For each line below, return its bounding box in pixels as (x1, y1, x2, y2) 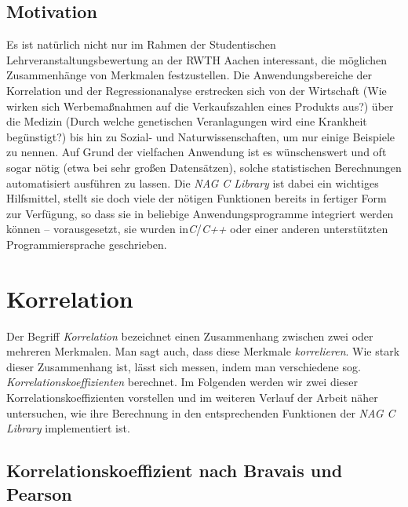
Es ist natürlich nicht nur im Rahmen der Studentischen (6, 36, 276, 53)
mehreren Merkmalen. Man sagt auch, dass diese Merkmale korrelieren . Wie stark (6, 343, 400, 359)
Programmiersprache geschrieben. (6, 235, 167, 252)
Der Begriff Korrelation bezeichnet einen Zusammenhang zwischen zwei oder (6, 327, 373, 344)
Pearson (6, 481, 72, 505)
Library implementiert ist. (6, 420, 130, 436)
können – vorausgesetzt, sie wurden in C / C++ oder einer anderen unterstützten (6, 221, 388, 237)
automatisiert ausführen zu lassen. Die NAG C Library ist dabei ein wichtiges (6, 174, 379, 191)
